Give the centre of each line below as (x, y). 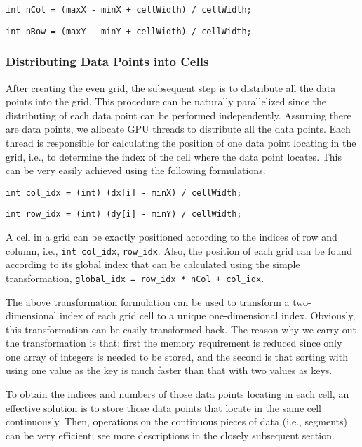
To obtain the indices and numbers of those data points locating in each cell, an (177, 394)
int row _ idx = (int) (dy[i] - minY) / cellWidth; (124, 214)
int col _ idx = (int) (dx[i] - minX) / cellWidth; (124, 193)
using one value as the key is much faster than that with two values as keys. (169, 370)
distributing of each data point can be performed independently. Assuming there (179, 115)
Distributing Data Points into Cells (107, 61)
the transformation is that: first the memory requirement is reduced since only (174, 343)
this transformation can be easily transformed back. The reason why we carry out (181, 329)
